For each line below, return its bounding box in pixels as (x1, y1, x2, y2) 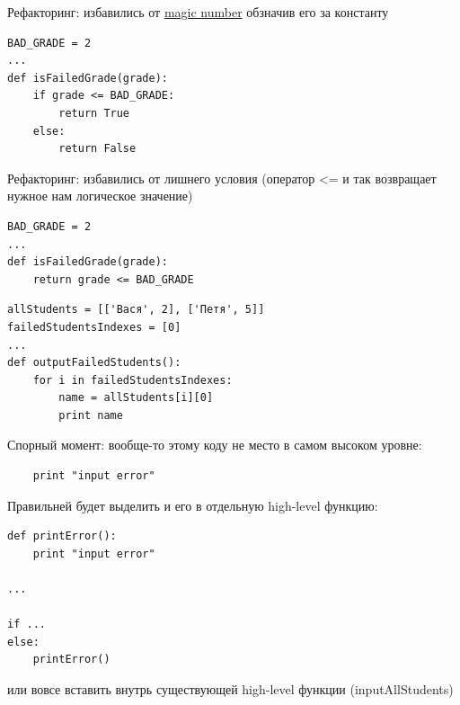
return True (58, 106, 130, 120)
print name (58, 408, 123, 422)
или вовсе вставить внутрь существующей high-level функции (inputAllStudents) (7, 680, 454, 698)
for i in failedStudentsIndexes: (32, 373, 233, 387)
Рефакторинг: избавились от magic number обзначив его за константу (7, 3, 389, 21)
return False (58, 142, 137, 156)
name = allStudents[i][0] (58, 391, 214, 405)
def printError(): (7, 530, 117, 543)
